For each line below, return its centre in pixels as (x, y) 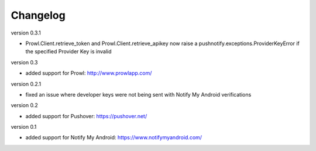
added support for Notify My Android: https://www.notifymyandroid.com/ (114, 138)
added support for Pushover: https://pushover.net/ (86, 116)
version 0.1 (24, 127)
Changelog (38, 15)
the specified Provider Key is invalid (68, 52)
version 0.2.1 (26, 84)
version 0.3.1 (26, 33)
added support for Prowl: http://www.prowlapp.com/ (89, 73)
